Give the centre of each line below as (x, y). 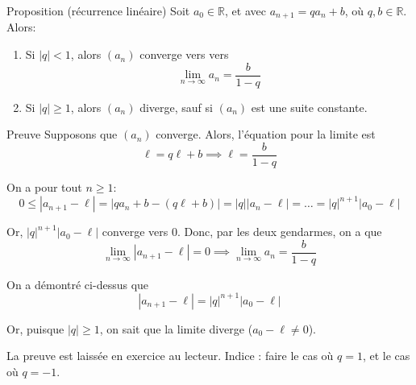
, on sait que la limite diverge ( (176, 328)
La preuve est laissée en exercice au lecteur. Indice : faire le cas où (170, 356)
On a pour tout (44, 186)
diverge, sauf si (176, 107)
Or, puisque (35, 328)
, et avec (245, 10)
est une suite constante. (309, 107)
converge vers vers (184, 54)
